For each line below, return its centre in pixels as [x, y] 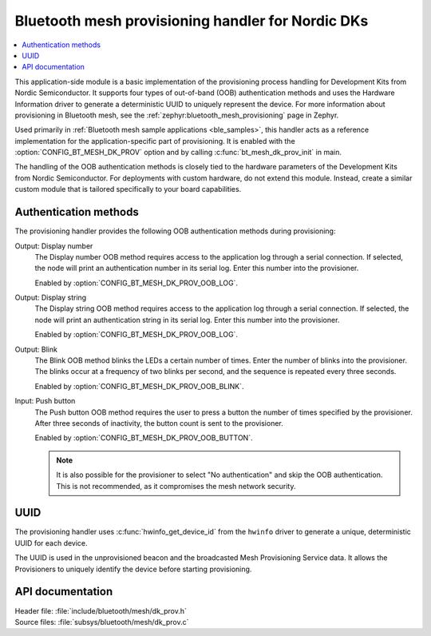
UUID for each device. [51, 543]
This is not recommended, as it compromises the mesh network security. [176, 486]
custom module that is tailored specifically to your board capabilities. [128, 189]
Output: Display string [51, 298]
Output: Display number [54, 246]
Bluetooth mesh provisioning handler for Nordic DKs [192, 21]
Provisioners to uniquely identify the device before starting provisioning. [133, 569]
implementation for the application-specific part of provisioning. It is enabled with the [155, 141]
